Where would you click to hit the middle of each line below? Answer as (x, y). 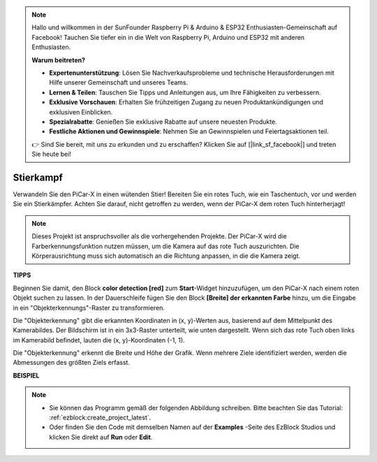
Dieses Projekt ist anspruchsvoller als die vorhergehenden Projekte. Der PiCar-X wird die (160, 236)
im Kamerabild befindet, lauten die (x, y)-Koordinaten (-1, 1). (99, 340)
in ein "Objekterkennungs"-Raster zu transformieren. (89, 308)
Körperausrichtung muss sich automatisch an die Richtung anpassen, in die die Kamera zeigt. (166, 256)
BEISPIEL (26, 375)
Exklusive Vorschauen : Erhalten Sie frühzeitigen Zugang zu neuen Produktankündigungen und (186, 102)
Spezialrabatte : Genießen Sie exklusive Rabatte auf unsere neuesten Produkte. (163, 122)
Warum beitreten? (59, 60)
